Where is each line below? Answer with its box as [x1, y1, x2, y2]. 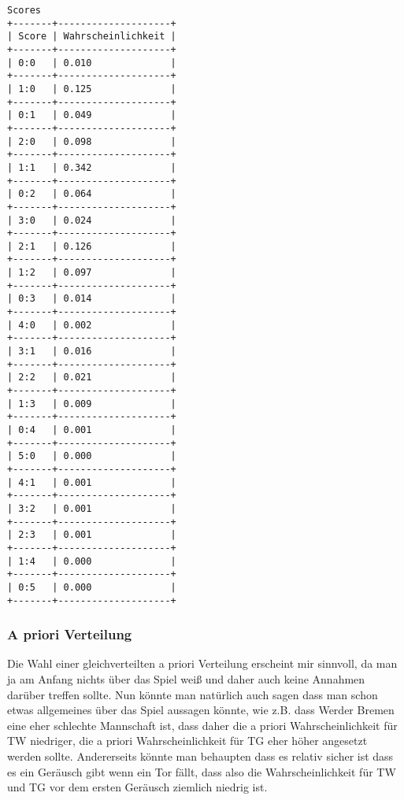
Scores [7, 5, 41, 16]
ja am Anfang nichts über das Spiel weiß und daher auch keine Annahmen [7, 671, 365, 687]
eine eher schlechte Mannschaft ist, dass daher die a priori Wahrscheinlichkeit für [7, 717, 398, 733]
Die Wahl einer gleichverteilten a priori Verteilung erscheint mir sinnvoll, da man [7, 655, 398, 672]
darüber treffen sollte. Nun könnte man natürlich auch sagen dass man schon [7, 686, 378, 702]
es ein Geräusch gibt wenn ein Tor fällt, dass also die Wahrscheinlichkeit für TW [7, 763, 396, 780]
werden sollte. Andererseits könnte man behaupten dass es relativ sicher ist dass [7, 747, 394, 764]
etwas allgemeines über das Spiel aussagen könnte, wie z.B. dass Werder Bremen [7, 702, 395, 718]
